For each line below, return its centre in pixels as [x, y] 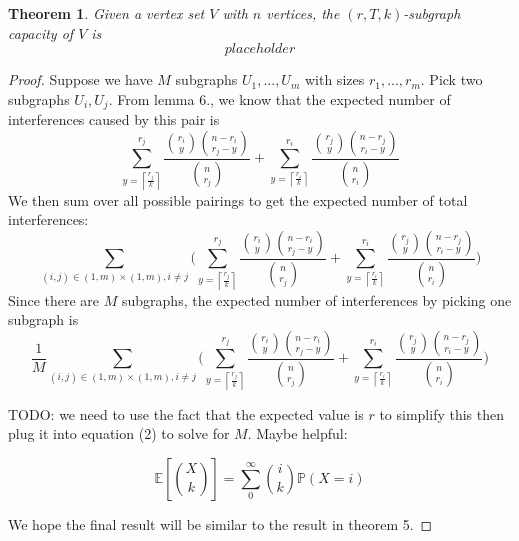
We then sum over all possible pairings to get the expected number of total [238, 199]
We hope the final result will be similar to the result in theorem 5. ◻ [220, 523]
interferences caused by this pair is [114, 119]
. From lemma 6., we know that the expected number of [279, 98]
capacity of [41, 32]
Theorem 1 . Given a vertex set [106, 13]
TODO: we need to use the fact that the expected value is [186, 413]
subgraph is [43, 319]
